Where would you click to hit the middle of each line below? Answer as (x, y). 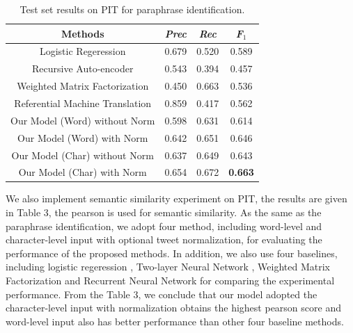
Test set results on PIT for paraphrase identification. (132, 9)
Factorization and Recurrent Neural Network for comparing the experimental (170, 280)
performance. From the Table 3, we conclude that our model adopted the (162, 294)
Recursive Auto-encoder (83, 68)
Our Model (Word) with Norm (83, 137)
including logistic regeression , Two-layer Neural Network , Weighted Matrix (168, 267)
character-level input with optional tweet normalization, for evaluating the (164, 239)
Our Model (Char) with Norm (83, 172)
